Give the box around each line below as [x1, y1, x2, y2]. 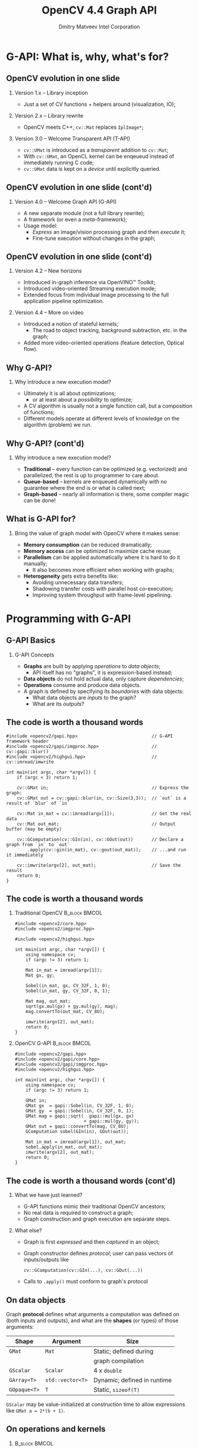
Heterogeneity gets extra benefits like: [23, 572, 119, 580]
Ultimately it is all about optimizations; [23, 390, 116, 397]
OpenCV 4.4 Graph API [41, 4, 157, 17]
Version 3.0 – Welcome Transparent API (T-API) [14, 135, 131, 142]
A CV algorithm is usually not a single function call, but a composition [23, 402, 193, 409]
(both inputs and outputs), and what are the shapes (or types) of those [6, 1317, 178, 1324]
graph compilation [93, 1357, 144, 1365]
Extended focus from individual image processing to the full [23, 291, 169, 298]
